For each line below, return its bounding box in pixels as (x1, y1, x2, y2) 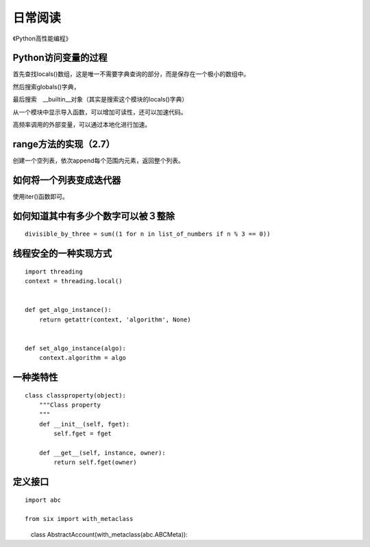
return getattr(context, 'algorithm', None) (38, 315, 191, 324)
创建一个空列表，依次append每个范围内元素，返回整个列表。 (12, 156, 185, 165)
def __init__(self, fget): (38, 420, 130, 428)
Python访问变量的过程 (12, 52, 108, 64)
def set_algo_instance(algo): (25, 344, 127, 352)
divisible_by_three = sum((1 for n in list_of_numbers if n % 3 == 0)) (25, 230, 271, 238)
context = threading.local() (25, 278, 123, 285)
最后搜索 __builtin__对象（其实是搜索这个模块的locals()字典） (12, 95, 188, 104)
